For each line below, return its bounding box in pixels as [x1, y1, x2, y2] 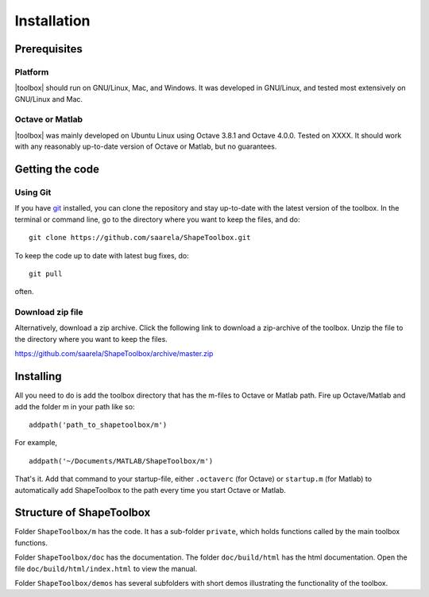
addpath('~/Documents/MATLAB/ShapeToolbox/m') [29, 456, 214, 465]
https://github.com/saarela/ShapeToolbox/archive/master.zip [14, 349, 214, 359]
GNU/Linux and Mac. [14, 94, 83, 103]
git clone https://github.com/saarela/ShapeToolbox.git [29, 233, 251, 242]
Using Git [14, 187, 52, 198]
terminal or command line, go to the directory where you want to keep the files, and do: [14, 215, 300, 224]
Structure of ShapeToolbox [14, 506, 151, 520]
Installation [14, 12, 91, 29]
